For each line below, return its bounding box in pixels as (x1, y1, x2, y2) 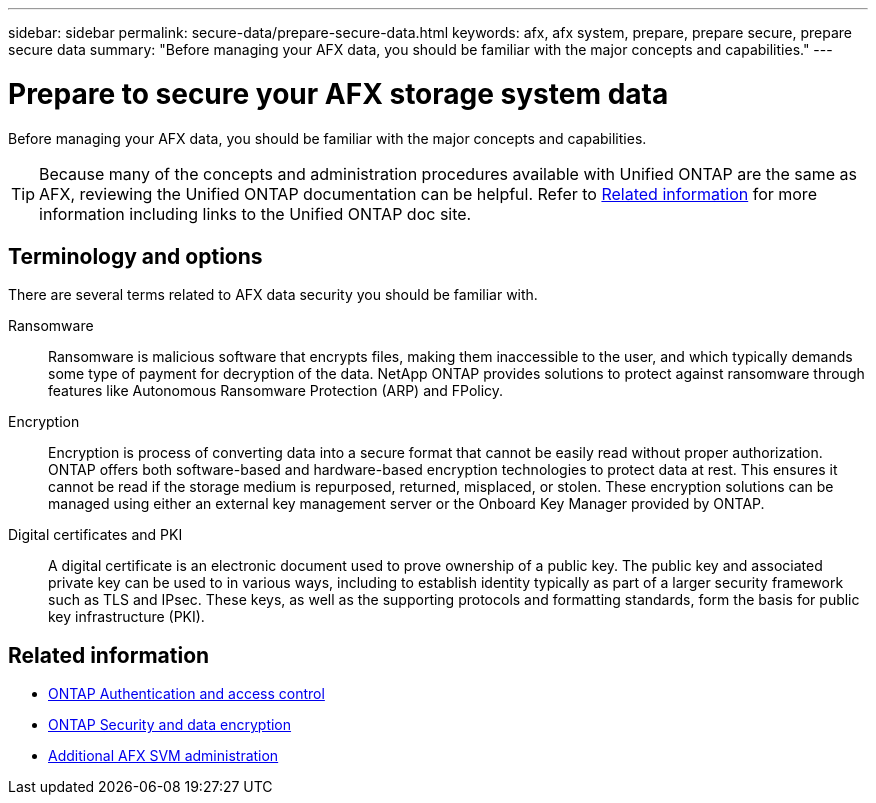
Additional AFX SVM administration (48, 747, 279, 765)
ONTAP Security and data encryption (48, 716, 292, 734)
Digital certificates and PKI (8, 526, 183, 544)
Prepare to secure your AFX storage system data (8, 76, 669, 111)
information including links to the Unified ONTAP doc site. (39, 203, 472, 224)
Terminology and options (8, 243, 263, 269)
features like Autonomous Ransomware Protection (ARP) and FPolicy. (48, 382, 504, 400)
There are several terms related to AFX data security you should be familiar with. (8, 286, 538, 304)
